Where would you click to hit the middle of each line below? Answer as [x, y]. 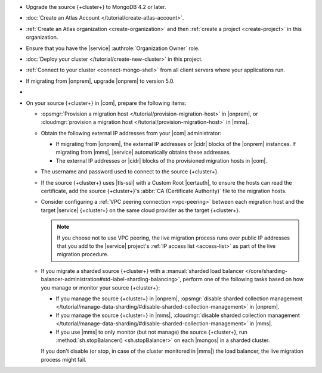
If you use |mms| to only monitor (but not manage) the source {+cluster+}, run [151, 332]
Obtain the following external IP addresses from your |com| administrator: [131, 133]
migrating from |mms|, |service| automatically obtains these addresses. [143, 153]
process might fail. [64, 359]
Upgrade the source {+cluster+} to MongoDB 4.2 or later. [96, 7]
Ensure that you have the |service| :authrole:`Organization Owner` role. [113, 48]
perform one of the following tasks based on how [243, 279]
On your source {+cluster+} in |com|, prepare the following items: [106, 103]
